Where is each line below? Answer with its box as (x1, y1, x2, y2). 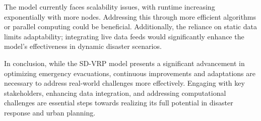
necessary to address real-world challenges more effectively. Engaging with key (4, 78, 245, 88)
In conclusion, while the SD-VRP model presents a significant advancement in (4, 57, 245, 68)
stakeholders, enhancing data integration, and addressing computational (4, 87, 226, 98)
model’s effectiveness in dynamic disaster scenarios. (4, 41, 162, 51)
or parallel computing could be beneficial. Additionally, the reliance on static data (4, 21, 257, 32)
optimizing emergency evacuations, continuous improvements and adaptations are (4, 68, 255, 78)
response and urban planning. (4, 107, 96, 117)
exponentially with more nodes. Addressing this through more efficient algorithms (4, 11, 256, 22)
